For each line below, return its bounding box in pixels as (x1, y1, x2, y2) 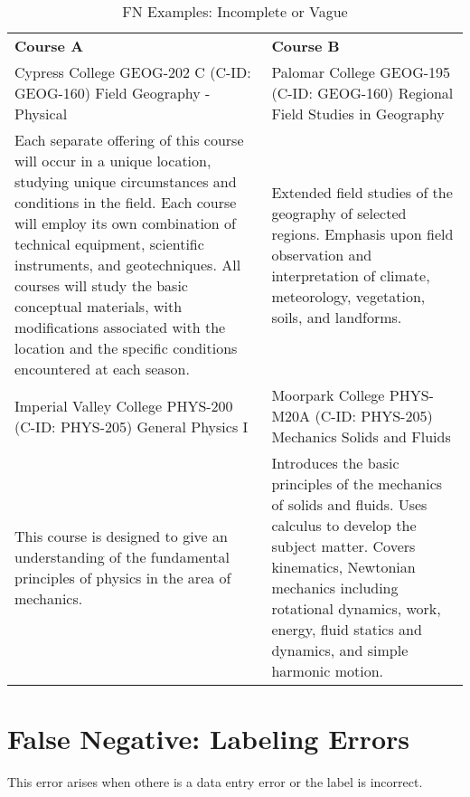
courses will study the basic (14, 275, 188, 296)
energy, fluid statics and (271, 619, 422, 640)
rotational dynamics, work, (271, 598, 441, 619)
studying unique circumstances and (14, 171, 237, 192)
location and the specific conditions (14, 337, 238, 358)
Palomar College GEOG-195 (271, 62, 451, 82)
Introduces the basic (271, 452, 399, 473)
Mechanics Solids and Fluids (271, 426, 451, 447)
